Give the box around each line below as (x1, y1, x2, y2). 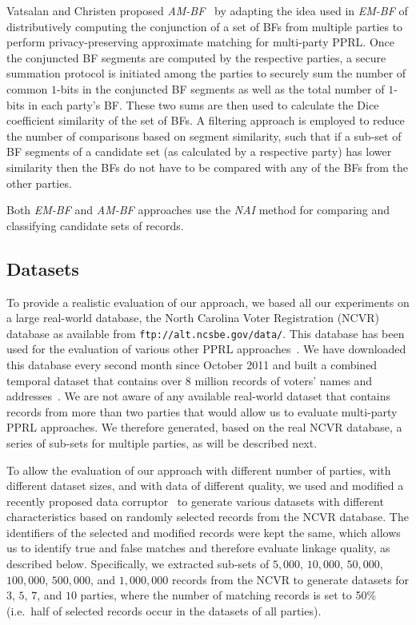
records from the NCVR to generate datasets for (171, 571, 410, 587)
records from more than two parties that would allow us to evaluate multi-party (6, 403, 398, 420)
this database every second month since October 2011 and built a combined (6, 356, 378, 372)
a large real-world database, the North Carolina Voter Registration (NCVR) (6, 309, 379, 326)
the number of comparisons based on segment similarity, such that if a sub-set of (6, 127, 402, 144)
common (6, 80, 48, 97)
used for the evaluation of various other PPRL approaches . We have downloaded (6, 340, 406, 357)
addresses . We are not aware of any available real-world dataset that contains (6, 388, 391, 404)
